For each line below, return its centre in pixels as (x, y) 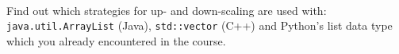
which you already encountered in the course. (116, 40)
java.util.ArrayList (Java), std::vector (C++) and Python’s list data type (199, 25)
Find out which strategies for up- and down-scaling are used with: (167, 10)
